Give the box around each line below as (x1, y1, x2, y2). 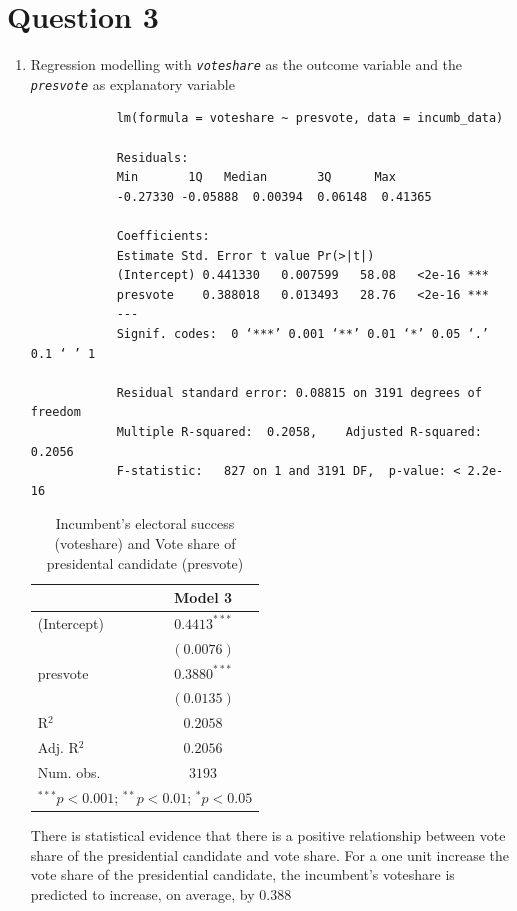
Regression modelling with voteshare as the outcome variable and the (30, 54, 463, 75)
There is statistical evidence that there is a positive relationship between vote (30, 824, 506, 845)
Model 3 (174, 587, 233, 608)
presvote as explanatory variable (30, 73, 235, 94)
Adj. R (37, 737, 79, 758)
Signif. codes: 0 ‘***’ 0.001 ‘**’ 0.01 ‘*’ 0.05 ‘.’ (116, 326, 489, 341)
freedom (30, 405, 81, 420)
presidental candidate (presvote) (46, 552, 244, 573)
